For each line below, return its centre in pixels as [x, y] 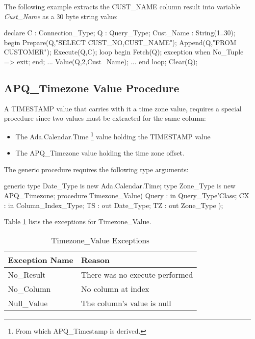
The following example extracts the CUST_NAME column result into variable [122, 6]
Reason [95, 260]
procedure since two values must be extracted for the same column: [105, 118]
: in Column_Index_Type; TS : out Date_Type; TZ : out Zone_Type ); [114, 205]
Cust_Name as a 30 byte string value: [61, 16]
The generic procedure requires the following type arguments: [96, 169]
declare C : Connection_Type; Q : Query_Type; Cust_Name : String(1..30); [120, 33]
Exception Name [41, 260]
